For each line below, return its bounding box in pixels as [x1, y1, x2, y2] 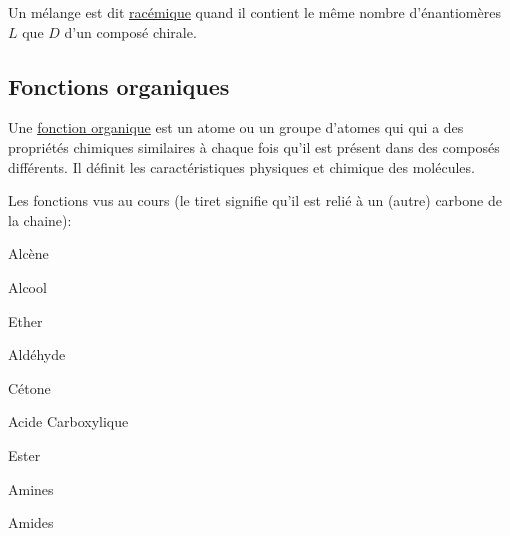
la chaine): [8, 209, 72, 230]
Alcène [8, 243, 49, 264]
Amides [8, 512, 54, 533]
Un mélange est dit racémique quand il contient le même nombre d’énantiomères [8, 2, 501, 22]
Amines [8, 478, 54, 499]
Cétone [8, 377, 51, 398]
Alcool [8, 276, 47, 297]
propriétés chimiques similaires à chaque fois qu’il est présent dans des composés [8, 136, 500, 157]
